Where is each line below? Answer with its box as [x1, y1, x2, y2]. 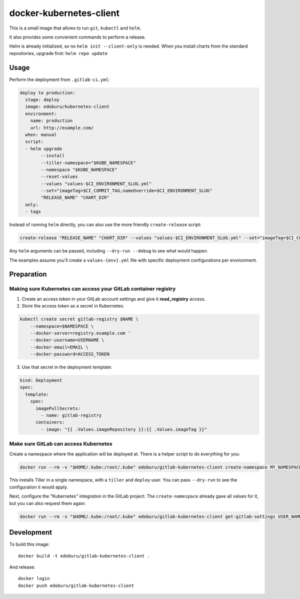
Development [9, 528, 52, 537]
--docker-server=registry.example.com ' [30, 330, 131, 336]
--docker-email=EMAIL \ [30, 344, 88, 350]
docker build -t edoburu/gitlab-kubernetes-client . [18, 553, 150, 558]
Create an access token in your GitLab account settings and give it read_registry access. [21, 295, 206, 302]
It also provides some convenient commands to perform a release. [9, 34, 146, 40]
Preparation [9, 270, 47, 278]
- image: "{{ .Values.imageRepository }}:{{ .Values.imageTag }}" [40, 426, 207, 432]
